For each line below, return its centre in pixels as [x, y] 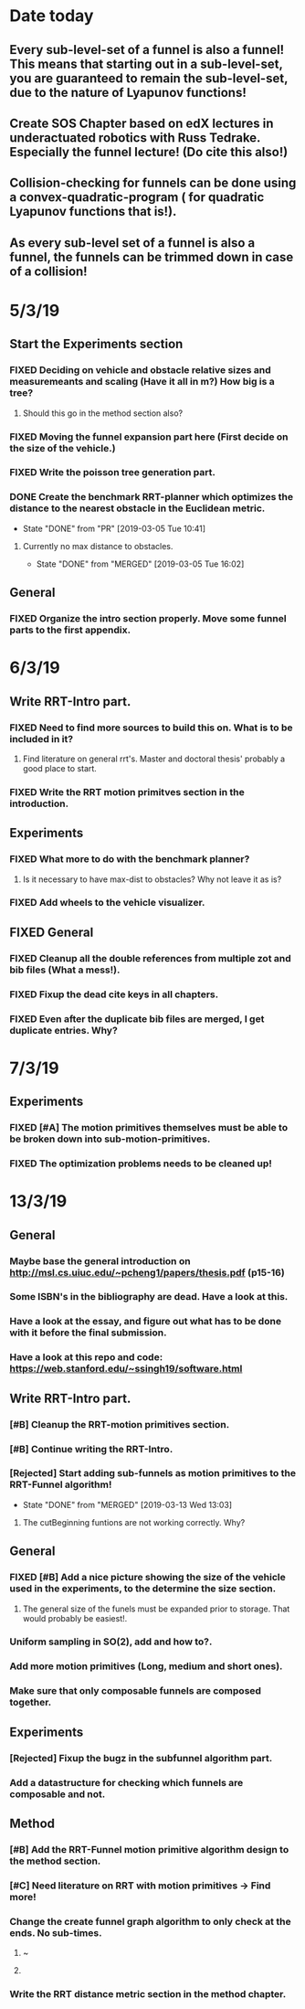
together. [31, 1703]
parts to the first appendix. [70, 630]
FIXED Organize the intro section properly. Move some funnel [148, 619]
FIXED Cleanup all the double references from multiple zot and [150, 958]
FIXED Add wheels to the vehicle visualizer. [107, 903]
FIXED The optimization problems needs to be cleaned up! [141, 1164]
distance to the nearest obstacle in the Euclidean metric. [137, 508]
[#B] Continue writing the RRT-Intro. [91, 1449]
